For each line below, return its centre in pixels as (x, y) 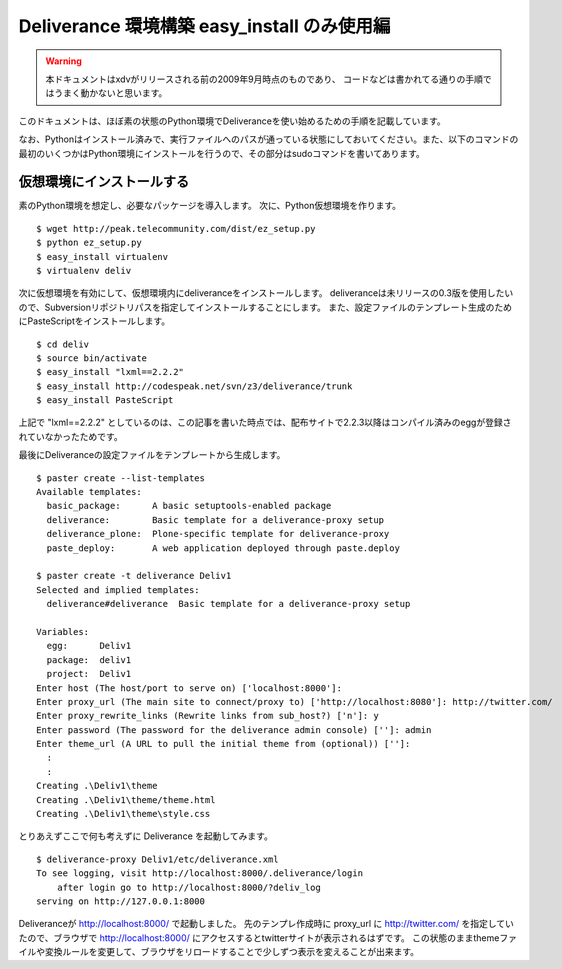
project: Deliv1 (89, 674)
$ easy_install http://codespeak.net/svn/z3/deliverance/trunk (194, 386)
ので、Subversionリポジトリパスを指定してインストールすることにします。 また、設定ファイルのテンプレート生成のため (265, 307)
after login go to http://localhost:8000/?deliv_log (189, 887)
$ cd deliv (63, 344)
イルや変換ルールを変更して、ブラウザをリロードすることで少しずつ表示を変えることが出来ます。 (219, 952)
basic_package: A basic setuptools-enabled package (189, 506)
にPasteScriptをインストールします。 (94, 321)
